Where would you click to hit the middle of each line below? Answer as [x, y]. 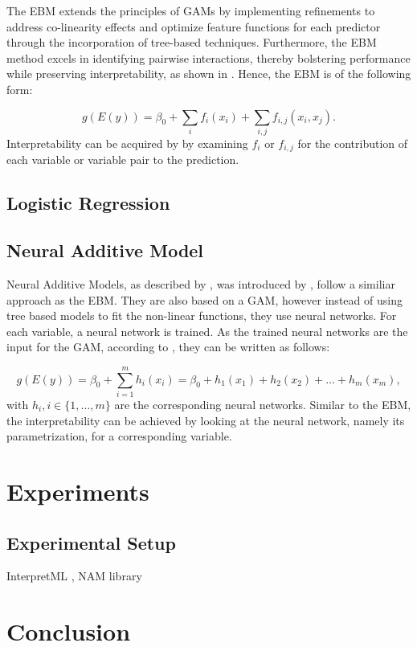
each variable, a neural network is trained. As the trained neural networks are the [207, 331]
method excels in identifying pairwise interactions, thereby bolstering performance [208, 57]
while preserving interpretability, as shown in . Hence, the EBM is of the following [209, 74]
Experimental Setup [91, 542]
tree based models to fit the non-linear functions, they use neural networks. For [202, 315]
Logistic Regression [88, 203]
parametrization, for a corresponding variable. [119, 436]
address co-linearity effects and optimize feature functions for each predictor [194, 26]
